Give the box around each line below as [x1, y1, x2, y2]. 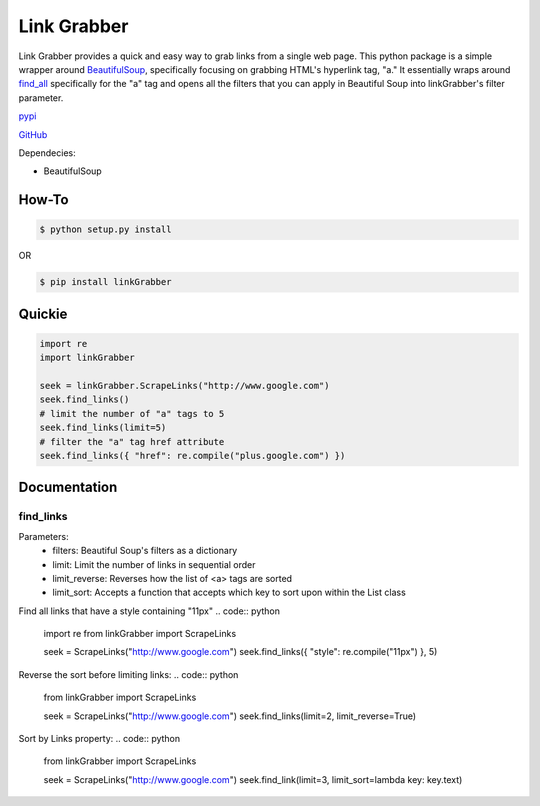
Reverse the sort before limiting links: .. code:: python [18, 668, 239, 680]
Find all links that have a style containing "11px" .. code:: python [18, 605, 280, 617]
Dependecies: [18, 146, 76, 159]
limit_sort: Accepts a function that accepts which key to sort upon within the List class [52, 586, 407, 599]
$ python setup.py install [39, 224, 172, 235]
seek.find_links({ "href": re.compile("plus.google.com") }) [39, 450, 346, 461]
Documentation [18, 479, 118, 496]
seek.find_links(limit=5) [39, 422, 167, 434]
